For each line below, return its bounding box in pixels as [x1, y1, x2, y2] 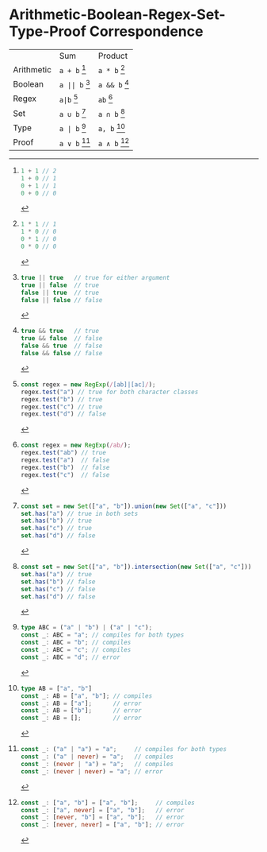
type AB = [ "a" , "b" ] [20, 684, 93, 692]
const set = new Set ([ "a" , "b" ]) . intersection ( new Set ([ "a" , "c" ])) [20, 563, 252, 571]
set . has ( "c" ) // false [20, 585, 96, 593]
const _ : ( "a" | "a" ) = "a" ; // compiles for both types [20, 745, 227, 753]
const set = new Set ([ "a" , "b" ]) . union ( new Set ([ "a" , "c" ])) [20, 502, 227, 510]
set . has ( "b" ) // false [20, 578, 96, 586]
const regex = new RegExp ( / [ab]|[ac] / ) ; [20, 380, 156, 389]
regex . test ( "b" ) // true [20, 395, 103, 403]
